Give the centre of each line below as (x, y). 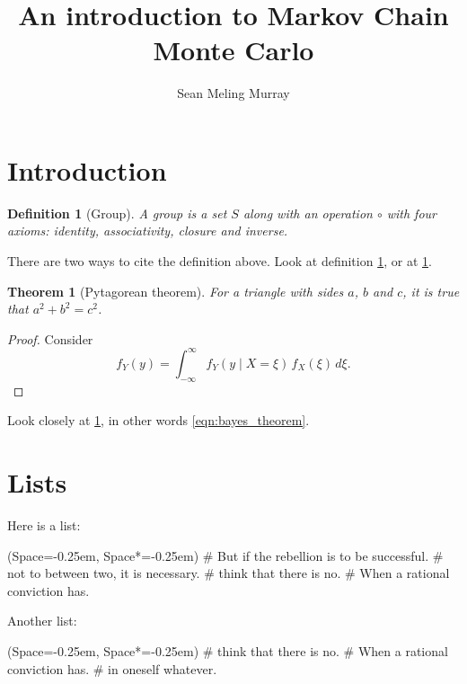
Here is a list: (44, 525)
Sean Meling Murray (233, 93)
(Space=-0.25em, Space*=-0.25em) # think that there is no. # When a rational (228, 650)
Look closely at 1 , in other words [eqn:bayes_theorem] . (159, 420)
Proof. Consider (50, 338)
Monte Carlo (233, 50)
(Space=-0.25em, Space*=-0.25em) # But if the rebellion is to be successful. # (225, 555)
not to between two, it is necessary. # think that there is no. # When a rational (229, 573)
